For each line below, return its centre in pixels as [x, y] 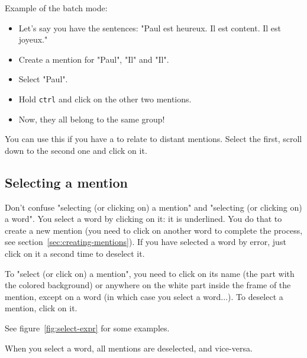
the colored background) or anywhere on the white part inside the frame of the [148, 285]
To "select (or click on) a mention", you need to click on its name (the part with [150, 273]
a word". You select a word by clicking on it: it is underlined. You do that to [143, 219]
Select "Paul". [43, 79]
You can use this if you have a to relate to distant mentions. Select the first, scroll [153, 139]
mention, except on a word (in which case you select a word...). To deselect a [144, 296]
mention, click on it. [41, 308]
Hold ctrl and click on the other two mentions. [105, 99]
